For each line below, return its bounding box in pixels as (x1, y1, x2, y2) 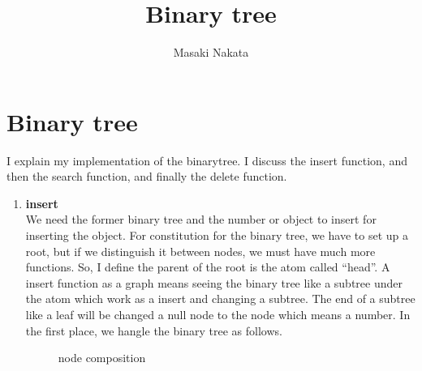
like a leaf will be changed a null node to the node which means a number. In (25, 306, 411, 322)
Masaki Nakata (173, 44, 249, 61)
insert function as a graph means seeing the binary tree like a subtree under (25, 274, 403, 291)
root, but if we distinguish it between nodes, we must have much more (25, 242, 376, 259)
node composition (58, 349, 146, 366)
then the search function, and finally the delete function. (6, 168, 287, 185)
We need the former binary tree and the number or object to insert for (25, 211, 377, 228)
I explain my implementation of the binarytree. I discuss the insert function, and (6, 151, 407, 168)
